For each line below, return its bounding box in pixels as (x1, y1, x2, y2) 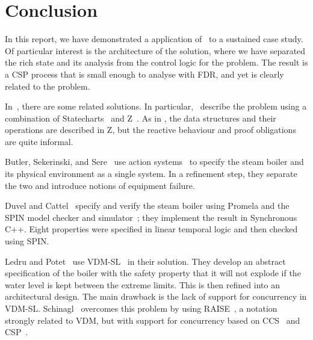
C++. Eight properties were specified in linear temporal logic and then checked (5, 223, 298, 235)
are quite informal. (5, 135, 73, 147)
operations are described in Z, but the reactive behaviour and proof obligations (5, 123, 296, 136)
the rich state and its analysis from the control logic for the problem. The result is (5, 56, 308, 69)
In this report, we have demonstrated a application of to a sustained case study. (5, 32, 303, 45)
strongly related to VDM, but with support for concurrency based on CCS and (5, 314, 300, 326)
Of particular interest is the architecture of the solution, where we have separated (5, 44, 306, 57)
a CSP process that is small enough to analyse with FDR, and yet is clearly (5, 67, 284, 80)
